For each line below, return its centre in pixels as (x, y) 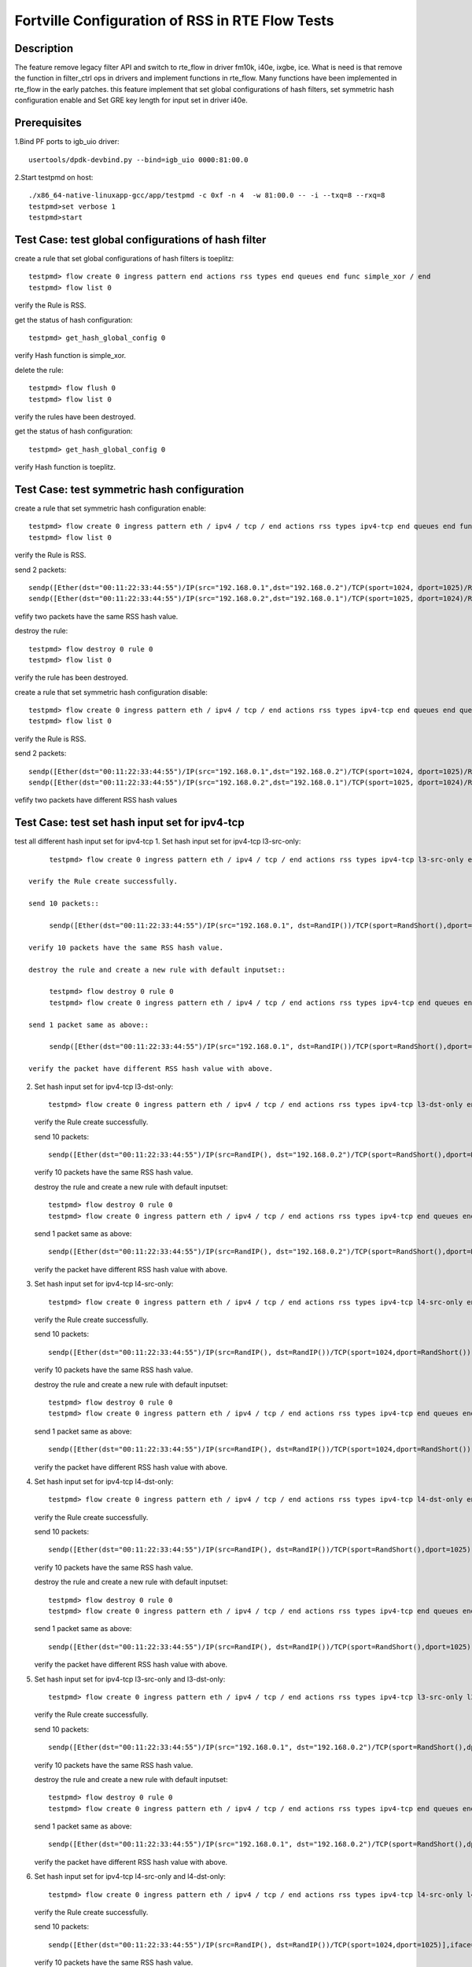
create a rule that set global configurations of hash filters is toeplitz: (124, 258)
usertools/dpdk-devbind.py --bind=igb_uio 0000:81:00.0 (138, 160)
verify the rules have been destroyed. (75, 416)
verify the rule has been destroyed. (72, 677)
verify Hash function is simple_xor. (70, 356)
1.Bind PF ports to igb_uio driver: (67, 142)
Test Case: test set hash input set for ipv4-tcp (129, 823)
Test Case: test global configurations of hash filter (140, 240)
